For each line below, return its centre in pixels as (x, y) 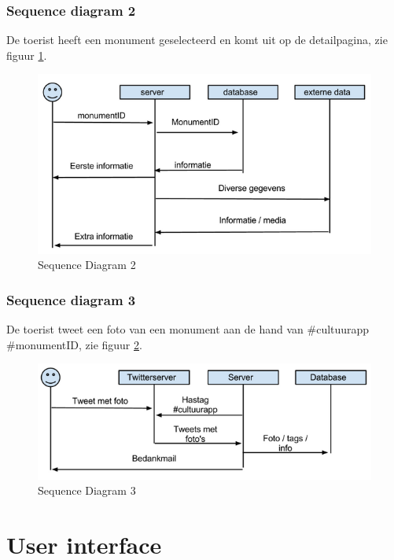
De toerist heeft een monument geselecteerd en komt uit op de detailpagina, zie (197, 40)
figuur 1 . (27, 55)
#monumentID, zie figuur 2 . (74, 344)
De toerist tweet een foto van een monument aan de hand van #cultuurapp (188, 329)
